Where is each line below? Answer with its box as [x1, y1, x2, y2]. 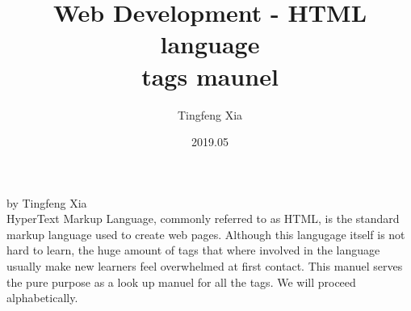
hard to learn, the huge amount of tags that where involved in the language [6, 242, 380, 258]
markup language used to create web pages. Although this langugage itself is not [6, 225, 405, 242]
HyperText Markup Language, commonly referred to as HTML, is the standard [6, 210, 400, 227]
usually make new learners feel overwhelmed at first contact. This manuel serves [6, 258, 403, 275]
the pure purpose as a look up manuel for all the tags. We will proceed [6, 273, 356, 290]
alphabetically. [6, 289, 78, 306]
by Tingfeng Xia [6, 194, 87, 211]
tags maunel [141, 59, 279, 92]
